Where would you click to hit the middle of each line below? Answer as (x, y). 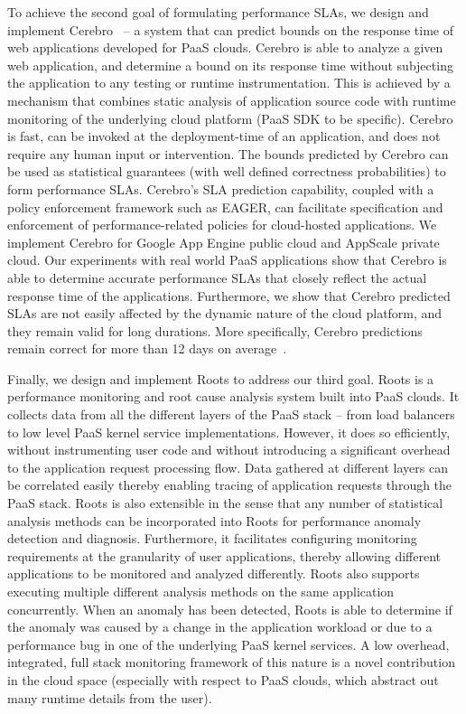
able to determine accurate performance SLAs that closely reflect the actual (217, 277)
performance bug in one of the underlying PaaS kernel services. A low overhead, (228, 644)
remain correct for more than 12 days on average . (147, 348)
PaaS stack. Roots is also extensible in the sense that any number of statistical (225, 503)
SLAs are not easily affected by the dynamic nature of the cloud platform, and (225, 313)
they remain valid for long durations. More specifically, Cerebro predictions (215, 330)
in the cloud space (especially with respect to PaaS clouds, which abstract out (223, 679)
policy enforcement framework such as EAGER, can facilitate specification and (225, 207)
